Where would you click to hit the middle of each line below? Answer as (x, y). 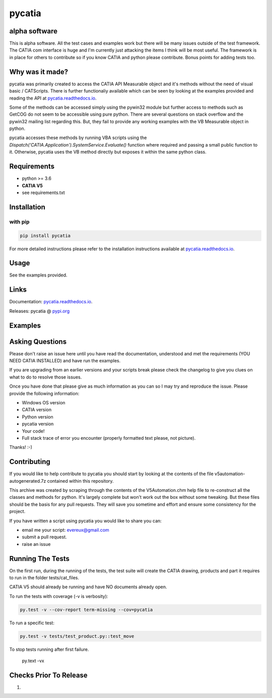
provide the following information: (44, 393)
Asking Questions (38, 341)
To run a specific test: (32, 623)
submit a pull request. (44, 537)
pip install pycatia (45, 236)
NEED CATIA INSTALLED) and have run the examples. (65, 361)
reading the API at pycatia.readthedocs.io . (53, 98)
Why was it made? (39, 72)
